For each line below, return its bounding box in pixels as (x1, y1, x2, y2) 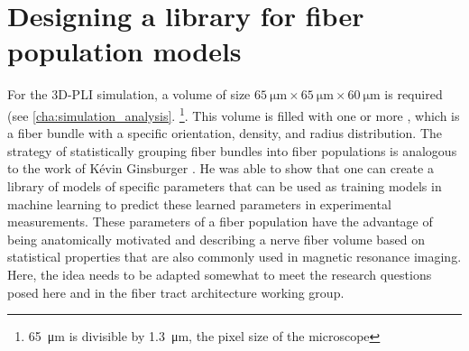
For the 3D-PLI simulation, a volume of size (7, 85, 251, 104)
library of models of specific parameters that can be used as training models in (7, 176, 442, 195)
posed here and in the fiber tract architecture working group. (7, 282, 345, 301)
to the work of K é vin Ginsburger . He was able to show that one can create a (7, 159, 434, 178)
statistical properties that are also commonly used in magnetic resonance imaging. (7, 247, 462, 266)
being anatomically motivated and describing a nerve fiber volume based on (7, 229, 426, 248)
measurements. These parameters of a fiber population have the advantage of (7, 212, 433, 231)
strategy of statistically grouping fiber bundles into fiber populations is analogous (7, 141, 457, 160)
